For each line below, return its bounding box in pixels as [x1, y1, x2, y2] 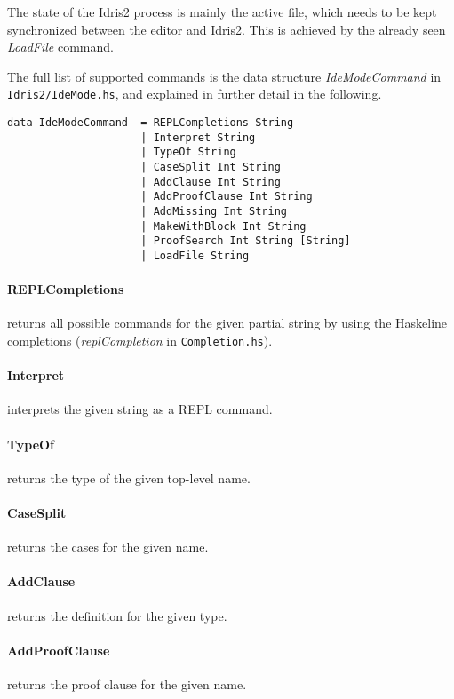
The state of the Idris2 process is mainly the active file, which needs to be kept [7, 3, 437, 20]
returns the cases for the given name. [7, 537, 209, 556]
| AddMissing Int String [140, 204, 287, 218]
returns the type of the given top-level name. [7, 468, 251, 487]
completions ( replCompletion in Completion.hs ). [7, 330, 273, 349]
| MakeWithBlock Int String [140, 219, 307, 233]
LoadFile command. [7, 37, 114, 56]
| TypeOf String [140, 146, 236, 159]
